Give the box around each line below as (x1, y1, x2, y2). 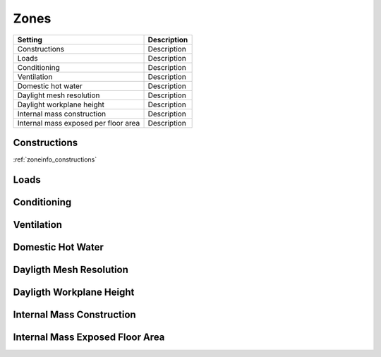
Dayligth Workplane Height (13, 286, 135, 298)
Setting (17, 35, 42, 44)
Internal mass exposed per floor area (17, 118, 140, 128)
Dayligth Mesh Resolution (13, 263, 128, 275)
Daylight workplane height (17, 99, 105, 109)
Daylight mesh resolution (17, 90, 100, 100)
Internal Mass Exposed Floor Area (13, 331, 165, 343)
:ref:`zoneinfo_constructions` (13, 155, 97, 164)
